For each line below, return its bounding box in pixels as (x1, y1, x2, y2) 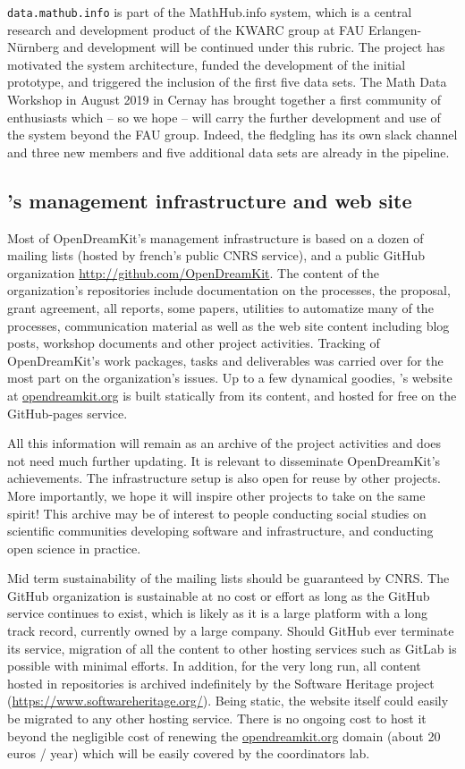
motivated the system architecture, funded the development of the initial (7, 55, 406, 73)
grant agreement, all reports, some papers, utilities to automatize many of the (7, 298, 434, 317)
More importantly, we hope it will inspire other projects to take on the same (7, 486, 426, 504)
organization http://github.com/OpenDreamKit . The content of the (7, 263, 380, 282)
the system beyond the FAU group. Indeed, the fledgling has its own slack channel (7, 125, 458, 144)
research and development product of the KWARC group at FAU (7, 20, 365, 38)
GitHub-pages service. (7, 403, 128, 422)
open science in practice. (7, 538, 141, 557)
